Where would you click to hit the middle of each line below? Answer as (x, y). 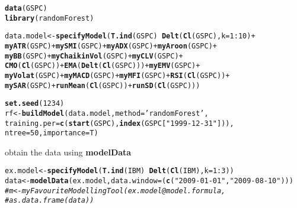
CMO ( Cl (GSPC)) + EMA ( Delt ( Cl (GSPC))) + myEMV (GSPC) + (103, 66)
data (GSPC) (26, 8)
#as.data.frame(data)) (49, 201)
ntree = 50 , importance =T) (52, 133)
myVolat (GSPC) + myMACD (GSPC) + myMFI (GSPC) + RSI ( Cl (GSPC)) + (117, 75)
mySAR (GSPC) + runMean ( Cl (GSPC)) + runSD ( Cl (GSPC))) (103, 85)
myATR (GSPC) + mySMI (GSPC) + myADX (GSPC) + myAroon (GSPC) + (111, 46)
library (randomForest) (49, 18)
